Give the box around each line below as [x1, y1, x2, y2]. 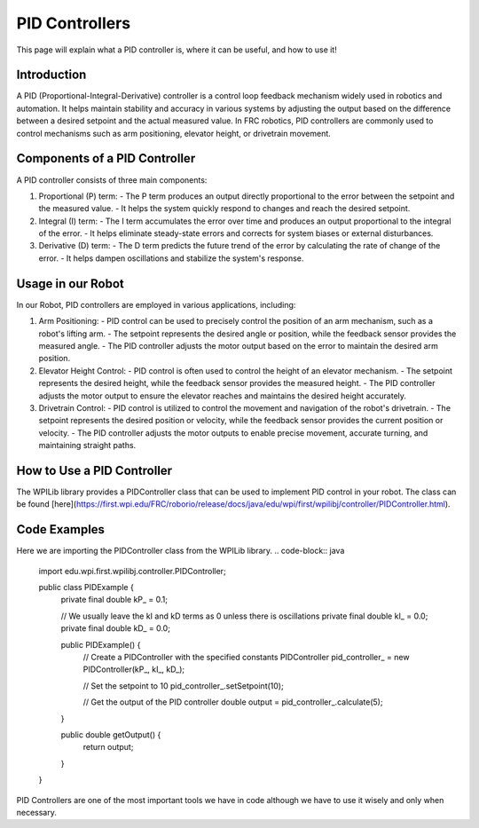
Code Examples [16, 522, 106, 537]
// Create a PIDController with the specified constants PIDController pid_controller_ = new [82, 652, 410, 663]
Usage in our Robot [16, 276, 124, 291]
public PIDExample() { [60, 639, 141, 650]
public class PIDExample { [38, 582, 135, 593]
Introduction [16, 67, 87, 83]
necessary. [16, 807, 58, 817]
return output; [82, 742, 134, 753]
